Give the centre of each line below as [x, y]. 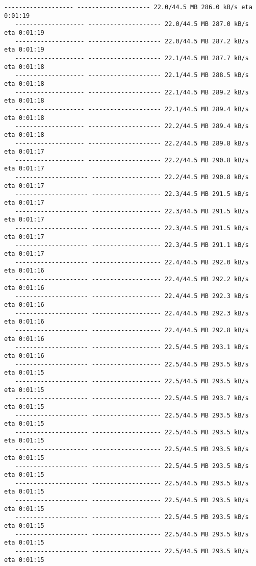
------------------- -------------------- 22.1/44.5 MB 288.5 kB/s [132, 75]
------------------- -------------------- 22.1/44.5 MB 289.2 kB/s [132, 92]
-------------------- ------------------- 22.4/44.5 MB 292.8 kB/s [132, 330]
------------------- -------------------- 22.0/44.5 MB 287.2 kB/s [132, 41]
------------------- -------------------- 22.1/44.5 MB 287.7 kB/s [132, 58]
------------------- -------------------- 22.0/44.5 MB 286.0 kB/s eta [128, 7]
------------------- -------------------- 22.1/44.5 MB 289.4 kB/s [132, 109]
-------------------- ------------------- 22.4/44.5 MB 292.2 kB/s [132, 279]
